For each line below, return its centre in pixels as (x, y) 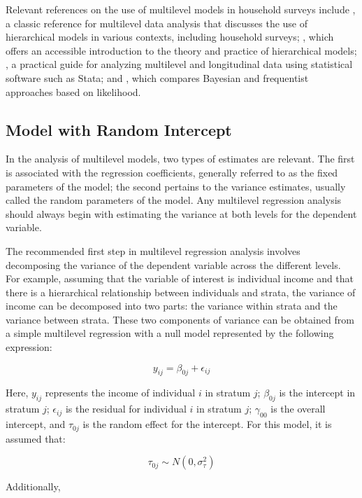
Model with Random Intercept (119, 129)
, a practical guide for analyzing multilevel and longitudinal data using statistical (179, 64)
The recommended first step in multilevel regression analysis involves (153, 250)
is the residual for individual (126, 409)
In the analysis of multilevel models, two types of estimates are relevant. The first (180, 159)
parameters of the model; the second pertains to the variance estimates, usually (176, 186)
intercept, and (36, 424)
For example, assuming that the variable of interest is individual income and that (180, 278)
